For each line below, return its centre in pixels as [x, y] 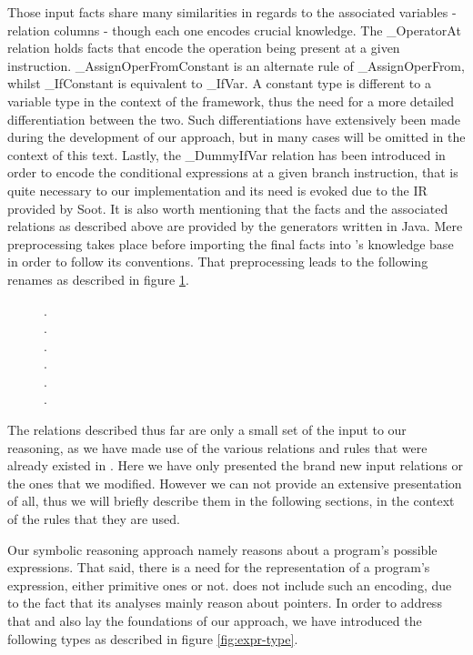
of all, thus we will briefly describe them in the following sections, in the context [231, 501]
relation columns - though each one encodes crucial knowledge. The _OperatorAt [234, 30]
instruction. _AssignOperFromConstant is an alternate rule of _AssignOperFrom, [236, 65]
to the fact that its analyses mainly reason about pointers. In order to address [225, 603]
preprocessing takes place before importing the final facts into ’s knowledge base [231, 243]
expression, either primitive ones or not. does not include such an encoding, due [230, 584]
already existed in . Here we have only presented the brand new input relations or [235, 465]
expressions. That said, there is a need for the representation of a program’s [219, 567]
